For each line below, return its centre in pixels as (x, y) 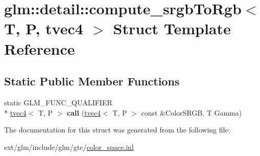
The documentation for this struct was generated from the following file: (117, 130)
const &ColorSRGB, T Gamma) (192, 112)
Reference (40, 48)
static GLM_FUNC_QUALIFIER (58, 102)
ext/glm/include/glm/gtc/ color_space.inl (69, 147)
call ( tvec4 (84, 112)
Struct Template (172, 28)
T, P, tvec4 (44, 28)
